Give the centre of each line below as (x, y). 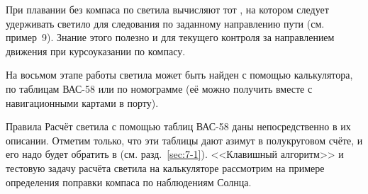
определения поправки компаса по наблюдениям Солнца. (129, 182)
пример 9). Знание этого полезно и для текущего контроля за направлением (170, 37)
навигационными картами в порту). (82, 102)
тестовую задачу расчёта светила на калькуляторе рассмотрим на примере (165, 167)
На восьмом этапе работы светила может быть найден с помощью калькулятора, (179, 75)
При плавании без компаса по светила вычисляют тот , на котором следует (167, 9)
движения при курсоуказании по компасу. (96, 51)
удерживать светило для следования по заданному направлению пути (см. (165, 23)
